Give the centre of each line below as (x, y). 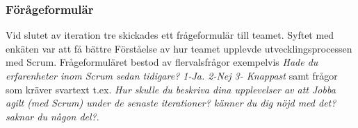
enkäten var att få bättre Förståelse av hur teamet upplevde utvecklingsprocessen (179, 48)
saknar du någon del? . (52, 116)
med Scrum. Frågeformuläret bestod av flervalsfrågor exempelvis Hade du (162, 62)
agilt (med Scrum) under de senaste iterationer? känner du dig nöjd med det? (171, 103)
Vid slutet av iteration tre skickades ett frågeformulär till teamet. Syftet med (170, 35)
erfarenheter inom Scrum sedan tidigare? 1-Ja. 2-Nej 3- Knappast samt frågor (172, 75)
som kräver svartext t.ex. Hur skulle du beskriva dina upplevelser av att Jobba (171, 89)
